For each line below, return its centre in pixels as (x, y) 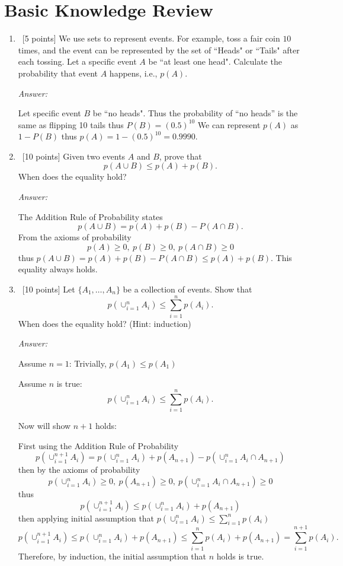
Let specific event (49, 113)
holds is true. (240, 556)
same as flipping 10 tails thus (71, 124)
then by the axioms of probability (79, 470)
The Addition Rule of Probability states (90, 216)
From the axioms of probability (75, 237)
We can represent (229, 124)
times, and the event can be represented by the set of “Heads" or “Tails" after (159, 50)
